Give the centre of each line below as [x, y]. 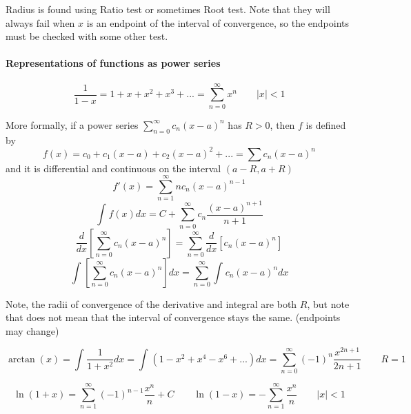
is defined [326, 124]
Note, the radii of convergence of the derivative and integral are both [151, 303]
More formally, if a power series [72, 124]
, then [282, 124]
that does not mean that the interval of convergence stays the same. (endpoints [173, 317]
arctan [21, 359]
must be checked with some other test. [87, 36]
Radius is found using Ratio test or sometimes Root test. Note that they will [168, 9]
